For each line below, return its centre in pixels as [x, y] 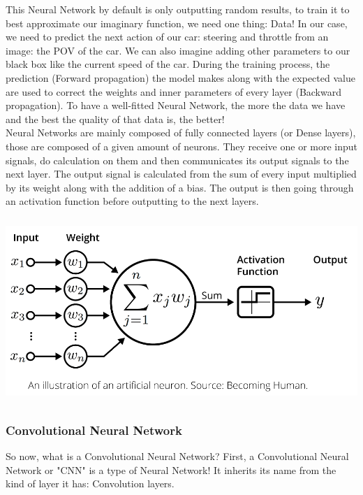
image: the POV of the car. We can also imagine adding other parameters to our [178, 50]
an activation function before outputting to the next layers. [132, 201]
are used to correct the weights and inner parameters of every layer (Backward [173, 91]
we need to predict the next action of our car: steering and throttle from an [167, 37]
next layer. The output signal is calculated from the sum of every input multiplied [181, 174]
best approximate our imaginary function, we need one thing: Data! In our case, [177, 23]
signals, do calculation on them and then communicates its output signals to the [177, 160]
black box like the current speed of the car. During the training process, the [168, 64]
